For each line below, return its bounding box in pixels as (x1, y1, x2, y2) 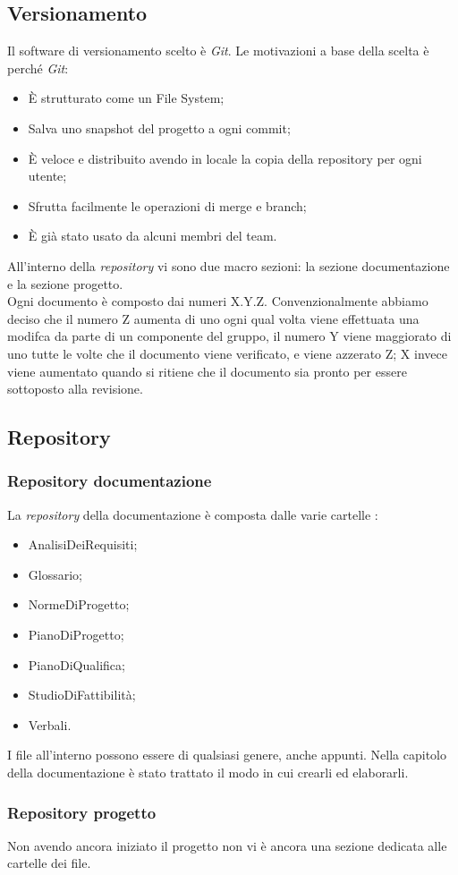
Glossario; (28, 565, 82, 583)
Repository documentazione (7, 470, 212, 492)
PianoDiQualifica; (28, 655, 125, 674)
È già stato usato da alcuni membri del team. (28, 226, 277, 245)
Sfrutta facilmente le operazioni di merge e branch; (28, 196, 307, 215)
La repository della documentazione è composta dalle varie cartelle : (7, 505, 378, 523)
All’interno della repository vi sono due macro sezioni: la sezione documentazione (7, 256, 450, 275)
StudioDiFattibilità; (28, 685, 136, 704)
